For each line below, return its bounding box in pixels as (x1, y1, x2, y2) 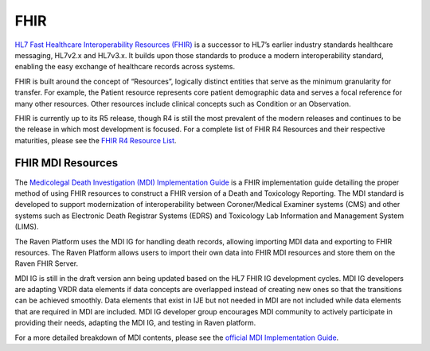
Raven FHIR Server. (14, 259, 79, 268)
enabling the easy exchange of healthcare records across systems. (14, 62, 236, 72)
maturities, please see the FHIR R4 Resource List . (14, 135, 177, 145)
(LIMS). (14, 222, 39, 232)
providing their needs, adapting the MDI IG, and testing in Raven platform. (14, 318, 256, 328)
